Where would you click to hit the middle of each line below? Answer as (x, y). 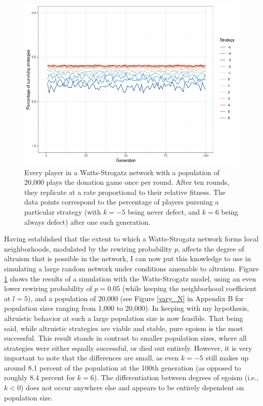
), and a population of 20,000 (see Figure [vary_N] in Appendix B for (136, 298)
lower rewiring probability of (48, 288)
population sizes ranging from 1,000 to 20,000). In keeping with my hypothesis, (127, 308)
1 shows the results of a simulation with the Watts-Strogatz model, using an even (130, 278)
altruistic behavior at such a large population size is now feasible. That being (124, 318)
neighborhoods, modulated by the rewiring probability (88, 248)
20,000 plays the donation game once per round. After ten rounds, (127, 182)
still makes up (227, 358)
